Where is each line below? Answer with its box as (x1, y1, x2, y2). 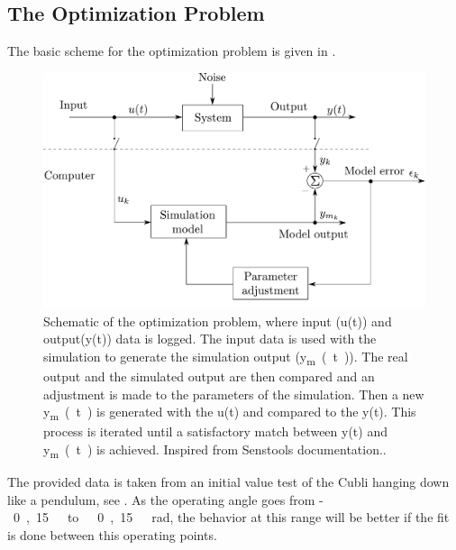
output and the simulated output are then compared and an (43, 366, 375, 385)
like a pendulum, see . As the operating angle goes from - (7, 490, 324, 509)
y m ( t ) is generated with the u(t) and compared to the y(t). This (43, 402, 416, 423)
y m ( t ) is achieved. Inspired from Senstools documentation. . (43, 439, 387, 461)
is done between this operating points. (7, 525, 217, 544)
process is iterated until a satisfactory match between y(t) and (43, 422, 388, 441)
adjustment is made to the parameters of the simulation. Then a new (43, 384, 424, 403)
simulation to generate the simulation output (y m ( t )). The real (43, 346, 408, 368)
